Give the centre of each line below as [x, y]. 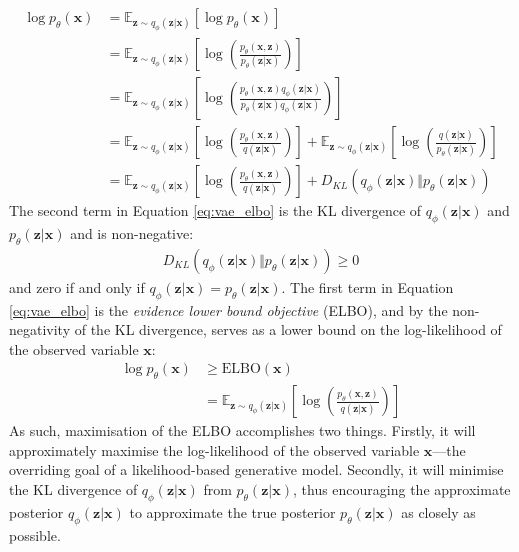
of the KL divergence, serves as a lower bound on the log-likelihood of [288, 329]
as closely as [438, 511]
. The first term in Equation [367, 286]
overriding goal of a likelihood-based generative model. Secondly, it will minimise [256, 469]
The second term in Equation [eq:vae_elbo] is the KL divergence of [215, 210]
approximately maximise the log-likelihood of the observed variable [214, 449]
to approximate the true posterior [232, 511]
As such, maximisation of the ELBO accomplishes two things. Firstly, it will [242, 430]
